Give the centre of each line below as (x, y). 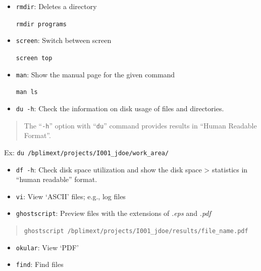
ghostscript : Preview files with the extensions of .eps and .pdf (113, 213)
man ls (27, 92)
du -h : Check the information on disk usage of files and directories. (120, 108)
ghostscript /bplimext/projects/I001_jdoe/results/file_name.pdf (136, 231)
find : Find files (40, 264)
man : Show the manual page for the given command (95, 74)
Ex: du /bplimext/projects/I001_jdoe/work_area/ (87, 152)
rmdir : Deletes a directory (56, 6)
